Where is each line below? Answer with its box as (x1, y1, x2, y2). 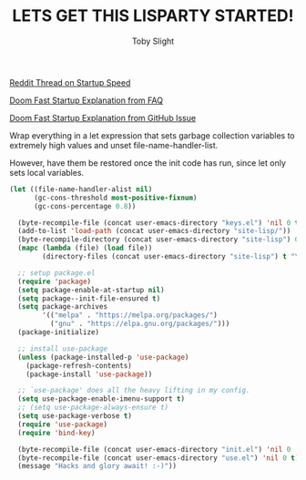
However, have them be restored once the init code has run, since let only (9, 157, 287, 169)
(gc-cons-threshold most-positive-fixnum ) (33, 193, 198, 202)
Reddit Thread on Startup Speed (9, 77, 131, 87)
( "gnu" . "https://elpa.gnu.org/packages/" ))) (49, 320, 230, 329)
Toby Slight (131, 36, 175, 46)
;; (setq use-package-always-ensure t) (17, 403, 169, 413)
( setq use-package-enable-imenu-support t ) (17, 394, 185, 403)
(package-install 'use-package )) (25, 370, 153, 379)
